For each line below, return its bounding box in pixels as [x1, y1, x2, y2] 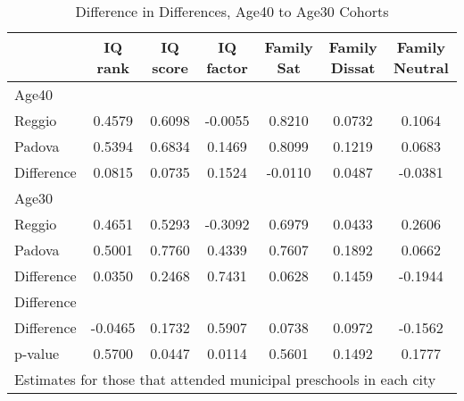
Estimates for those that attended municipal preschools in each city [14, 369, 436, 389]
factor [206, 57, 248, 78]
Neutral [393, 57, 449, 78]
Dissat [330, 57, 376, 78]
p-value [14, 343, 60, 363]
